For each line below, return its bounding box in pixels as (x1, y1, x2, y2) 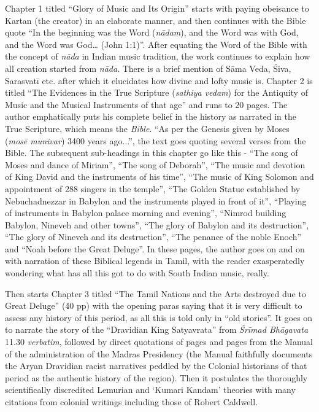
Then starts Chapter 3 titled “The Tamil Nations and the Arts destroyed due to (5, 287, 306, 300)
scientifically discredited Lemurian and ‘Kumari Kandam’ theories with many (5, 383, 296, 396)
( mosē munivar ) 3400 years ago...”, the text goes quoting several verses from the (5, 134, 306, 147)
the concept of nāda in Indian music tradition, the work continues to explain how (5, 50, 310, 63)
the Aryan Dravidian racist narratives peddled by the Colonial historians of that (5, 359, 307, 372)
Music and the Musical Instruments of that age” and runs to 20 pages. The (5, 98, 288, 111)
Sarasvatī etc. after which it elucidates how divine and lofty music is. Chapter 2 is (5, 74, 313, 87)
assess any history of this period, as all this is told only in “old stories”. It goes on (5, 311, 313, 324)
